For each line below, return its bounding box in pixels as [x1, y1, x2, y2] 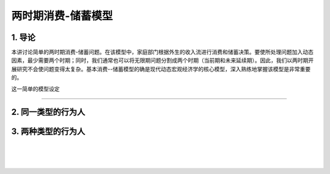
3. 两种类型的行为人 [11, 127, 86, 137]
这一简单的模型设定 [11, 85, 60, 92]
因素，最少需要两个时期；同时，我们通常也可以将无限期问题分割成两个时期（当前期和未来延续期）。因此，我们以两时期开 [11, 57, 314, 64]
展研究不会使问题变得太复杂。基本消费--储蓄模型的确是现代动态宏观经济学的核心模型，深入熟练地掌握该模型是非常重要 [11, 65, 311, 72]
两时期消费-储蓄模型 [11, 9, 113, 23]
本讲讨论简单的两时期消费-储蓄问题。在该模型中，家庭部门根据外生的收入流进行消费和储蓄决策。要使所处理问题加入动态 [11, 49, 314, 56]
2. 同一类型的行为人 [11, 107, 86, 117]
